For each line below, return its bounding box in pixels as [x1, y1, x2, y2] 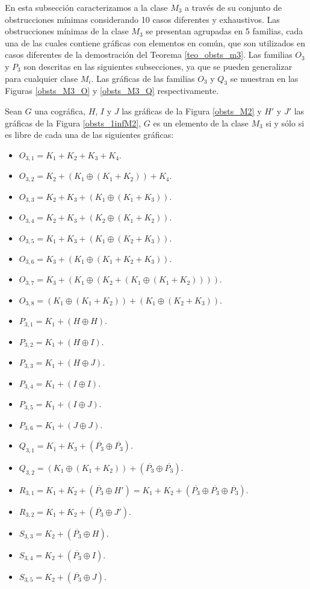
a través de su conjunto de [185, 1, 282, 13]
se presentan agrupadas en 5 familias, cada [146, 25, 303, 37]
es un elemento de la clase [153, 116, 249, 129]
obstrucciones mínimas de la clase [5, 25, 129, 37]
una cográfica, [34, 104, 85, 117]
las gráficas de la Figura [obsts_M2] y [122, 104, 262, 117]
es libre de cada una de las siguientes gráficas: [5, 128, 174, 141]
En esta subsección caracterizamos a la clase [5, 1, 168, 13]
